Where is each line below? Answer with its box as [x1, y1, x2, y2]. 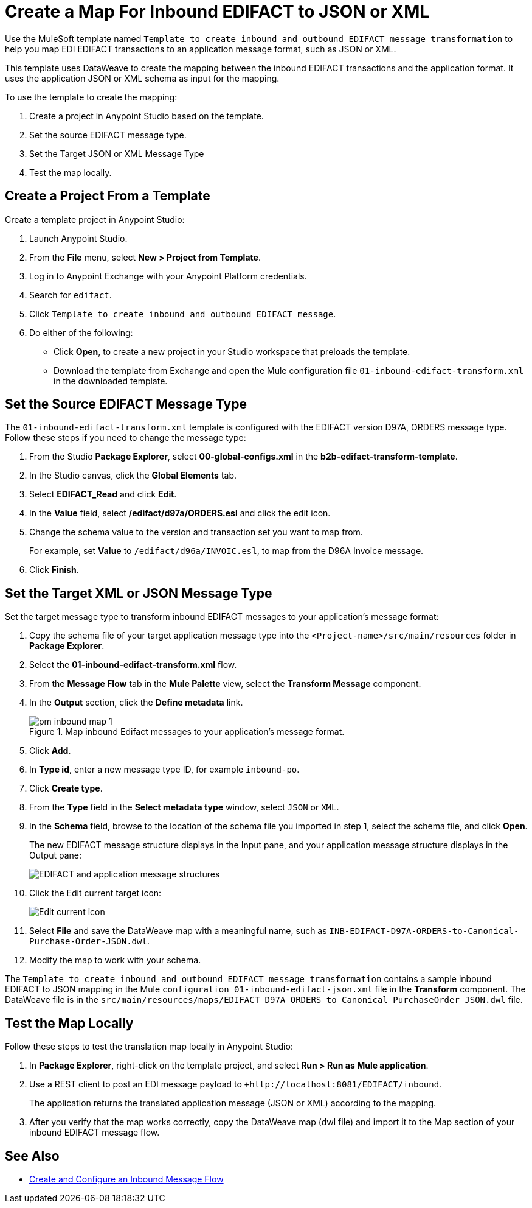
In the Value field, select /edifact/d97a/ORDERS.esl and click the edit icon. [29, 508, 331, 519]
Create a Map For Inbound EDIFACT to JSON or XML [5, 1, 430, 22]
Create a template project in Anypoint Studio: [5, 214, 185, 225]
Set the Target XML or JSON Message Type [5, 585, 272, 601]
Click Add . [29, 745, 71, 756]
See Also [5, 1148, 60, 1164]
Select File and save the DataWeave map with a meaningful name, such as [29, 925, 327, 936]
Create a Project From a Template [5, 188, 210, 204]
